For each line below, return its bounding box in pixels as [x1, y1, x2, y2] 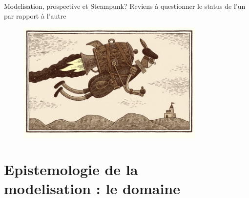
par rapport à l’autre [4, 10, 66, 21]
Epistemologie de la [4, 159, 138, 179]
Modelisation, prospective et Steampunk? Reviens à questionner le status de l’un [4, 1, 246, 11]
